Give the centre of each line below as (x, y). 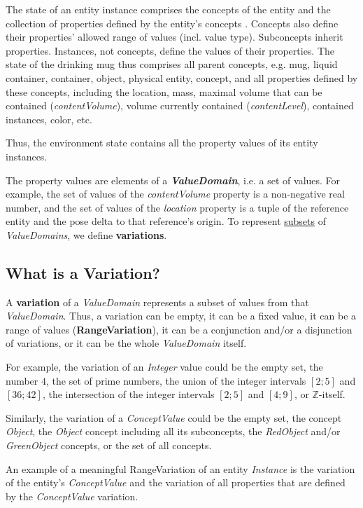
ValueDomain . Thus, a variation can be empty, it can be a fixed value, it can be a (181, 316)
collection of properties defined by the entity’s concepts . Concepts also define (172, 23)
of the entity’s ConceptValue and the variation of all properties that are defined (176, 482)
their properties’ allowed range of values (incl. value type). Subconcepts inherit (175, 37)
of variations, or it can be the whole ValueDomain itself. (126, 343)
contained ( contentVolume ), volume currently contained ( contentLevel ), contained (180, 105)
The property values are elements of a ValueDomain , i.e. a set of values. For (173, 180)
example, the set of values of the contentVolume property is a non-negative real (175, 194)
